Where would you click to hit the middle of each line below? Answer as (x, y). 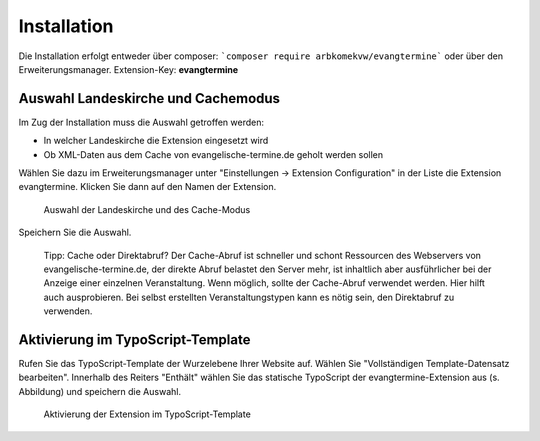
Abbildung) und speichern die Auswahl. (100, 391)
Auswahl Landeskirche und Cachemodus (149, 98)
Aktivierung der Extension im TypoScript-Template (147, 414)
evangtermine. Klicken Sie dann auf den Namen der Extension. (147, 187)
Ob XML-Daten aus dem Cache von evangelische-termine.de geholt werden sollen (213, 154)
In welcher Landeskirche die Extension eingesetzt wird (156, 141)
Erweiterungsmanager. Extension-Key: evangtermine (128, 69)
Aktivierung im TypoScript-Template (134, 339)
